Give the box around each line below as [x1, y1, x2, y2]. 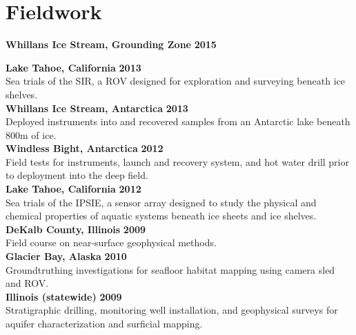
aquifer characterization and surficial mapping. [6, 316, 203, 330]
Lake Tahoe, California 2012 [6, 182, 141, 196]
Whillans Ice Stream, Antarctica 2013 [6, 100, 188, 115]
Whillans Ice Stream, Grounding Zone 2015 [6, 37, 217, 52]
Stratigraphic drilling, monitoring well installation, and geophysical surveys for [6, 303, 338, 317]
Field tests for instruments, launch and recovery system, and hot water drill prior [6, 154, 349, 169]
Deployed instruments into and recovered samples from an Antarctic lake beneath [6, 114, 350, 129]
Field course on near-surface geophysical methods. [6, 235, 217, 250]
